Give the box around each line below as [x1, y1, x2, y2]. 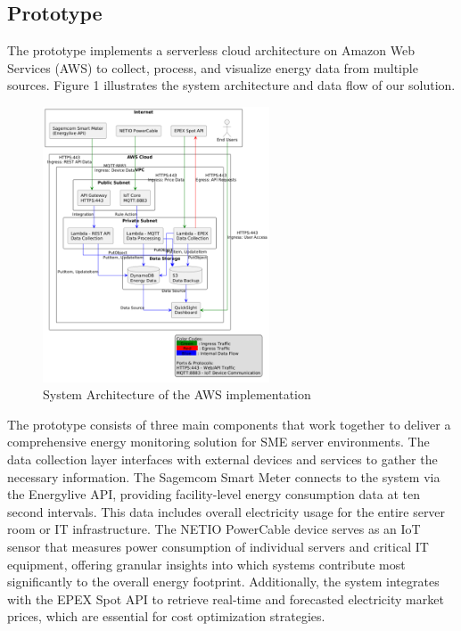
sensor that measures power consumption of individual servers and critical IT [7, 537, 429, 555]
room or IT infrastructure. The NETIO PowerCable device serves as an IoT [7, 520, 421, 538]
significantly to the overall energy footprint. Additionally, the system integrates [7, 572, 440, 591]
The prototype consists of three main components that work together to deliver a [7, 414, 451, 433]
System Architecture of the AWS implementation [43, 385, 311, 404]
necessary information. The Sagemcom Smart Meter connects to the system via [7, 467, 440, 486]
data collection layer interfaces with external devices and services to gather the [7, 449, 438, 468]
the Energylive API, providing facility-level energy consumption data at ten [7, 485, 421, 504]
